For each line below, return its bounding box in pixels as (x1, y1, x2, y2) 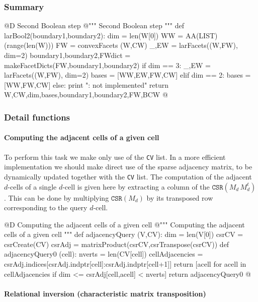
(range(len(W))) (4, 40, 54, 50)
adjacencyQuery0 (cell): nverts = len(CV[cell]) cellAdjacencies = (4, 249, 203, 259)
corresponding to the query (4, 202, 88, 213)
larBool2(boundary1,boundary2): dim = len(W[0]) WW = (4, 30, 184, 40)
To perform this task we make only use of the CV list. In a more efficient (4, 151, 226, 162)
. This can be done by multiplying (4, 192, 109, 203)
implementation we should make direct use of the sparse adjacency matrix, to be (4, 161, 252, 172)
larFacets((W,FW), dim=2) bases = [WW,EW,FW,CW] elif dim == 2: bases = (4, 70, 251, 80)
